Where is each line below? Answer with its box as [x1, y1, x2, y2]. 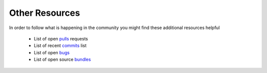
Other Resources [9, 7, 80, 18]
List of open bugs [34, 49, 70, 55]
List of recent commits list [34, 42, 87, 49]
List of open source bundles [34, 57, 91, 63]
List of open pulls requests [34, 36, 89, 41]
